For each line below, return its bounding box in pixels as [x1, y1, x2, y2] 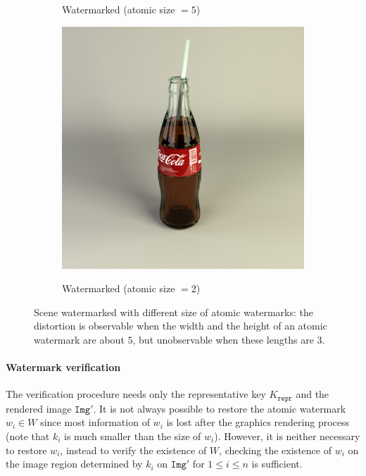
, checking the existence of [219, 442, 332, 457]
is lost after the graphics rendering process [166, 415, 350, 430]
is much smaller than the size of [64, 429, 201, 443]
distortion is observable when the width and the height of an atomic [34, 318, 327, 333]
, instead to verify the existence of [60, 442, 207, 457]
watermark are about [34, 332, 125, 346]
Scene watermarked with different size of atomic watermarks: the [34, 304, 313, 319]
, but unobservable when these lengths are [132, 332, 314, 346]
